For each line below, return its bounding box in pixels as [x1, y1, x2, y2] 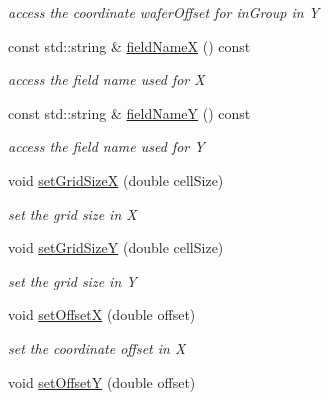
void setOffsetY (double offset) [8, 371, 196, 392]
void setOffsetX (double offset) [8, 304, 196, 325]
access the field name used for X [8, 69, 205, 90]
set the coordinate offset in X [8, 337, 186, 358]
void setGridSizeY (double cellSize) [8, 237, 224, 258]
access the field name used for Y [8, 136, 205, 157]
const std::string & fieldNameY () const [8, 102, 251, 123]
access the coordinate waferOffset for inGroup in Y [8, 2, 320, 22]
